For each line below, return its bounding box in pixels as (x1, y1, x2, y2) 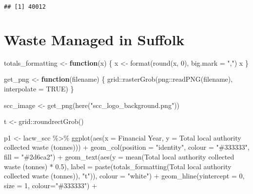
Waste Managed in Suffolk (4, 29, 185, 49)
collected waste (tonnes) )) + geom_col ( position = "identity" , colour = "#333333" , (4, 142, 250, 152)
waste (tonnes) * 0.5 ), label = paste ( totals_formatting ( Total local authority (4, 161, 232, 171)
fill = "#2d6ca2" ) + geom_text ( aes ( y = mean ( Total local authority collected (4, 151, 234, 161)
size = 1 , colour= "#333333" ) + (4, 180, 97, 190)
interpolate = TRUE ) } (4, 83, 74, 93)
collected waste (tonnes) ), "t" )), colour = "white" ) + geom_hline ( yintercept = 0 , (4, 171, 245, 181)
